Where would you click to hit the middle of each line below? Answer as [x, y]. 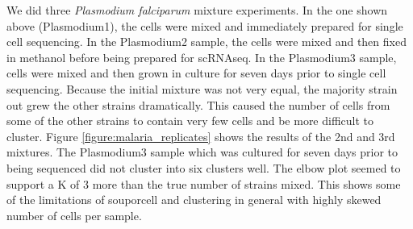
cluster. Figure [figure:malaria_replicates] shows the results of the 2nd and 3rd [201, 136]
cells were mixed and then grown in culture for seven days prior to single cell [196, 73]
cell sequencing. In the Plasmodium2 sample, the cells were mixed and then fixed [206, 42]
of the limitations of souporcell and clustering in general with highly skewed [194, 200]
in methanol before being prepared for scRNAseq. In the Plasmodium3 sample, [202, 57]
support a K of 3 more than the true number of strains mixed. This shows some [204, 183]
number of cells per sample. [74, 215]
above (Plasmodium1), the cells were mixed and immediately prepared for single [205, 25]
